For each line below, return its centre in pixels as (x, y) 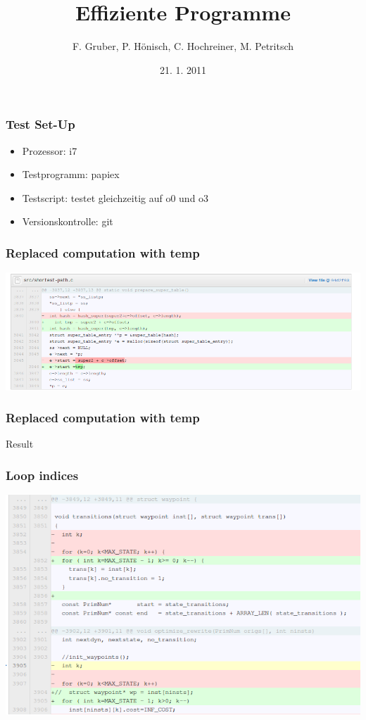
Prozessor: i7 (50, 150)
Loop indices (42, 475)
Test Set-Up (40, 124)
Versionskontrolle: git (68, 221)
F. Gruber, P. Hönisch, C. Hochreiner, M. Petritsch (183, 46)
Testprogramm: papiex (71, 174)
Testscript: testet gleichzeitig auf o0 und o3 (115, 197)
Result (20, 444)
